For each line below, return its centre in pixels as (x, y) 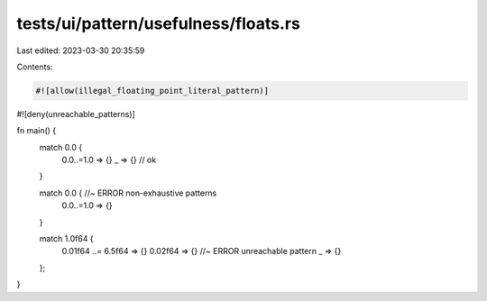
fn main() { (37, 131)
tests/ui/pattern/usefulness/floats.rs (159, 23)
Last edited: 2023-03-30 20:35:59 (81, 50)
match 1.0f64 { (66, 239)
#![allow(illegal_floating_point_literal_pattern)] (152, 91)
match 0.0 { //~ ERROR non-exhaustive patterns (128, 193)
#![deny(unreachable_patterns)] (76, 114)
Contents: (35, 67)
